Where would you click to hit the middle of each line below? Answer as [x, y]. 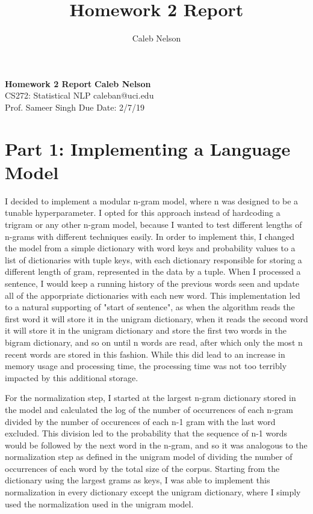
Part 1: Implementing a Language [148, 148]
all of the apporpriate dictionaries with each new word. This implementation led [153, 295]
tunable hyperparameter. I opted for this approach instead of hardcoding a [143, 213]
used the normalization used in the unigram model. [99, 503]
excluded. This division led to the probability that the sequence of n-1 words [146, 433]
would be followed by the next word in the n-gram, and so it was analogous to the [156, 445]
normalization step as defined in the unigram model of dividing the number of [149, 457]
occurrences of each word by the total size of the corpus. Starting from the [142, 468]
